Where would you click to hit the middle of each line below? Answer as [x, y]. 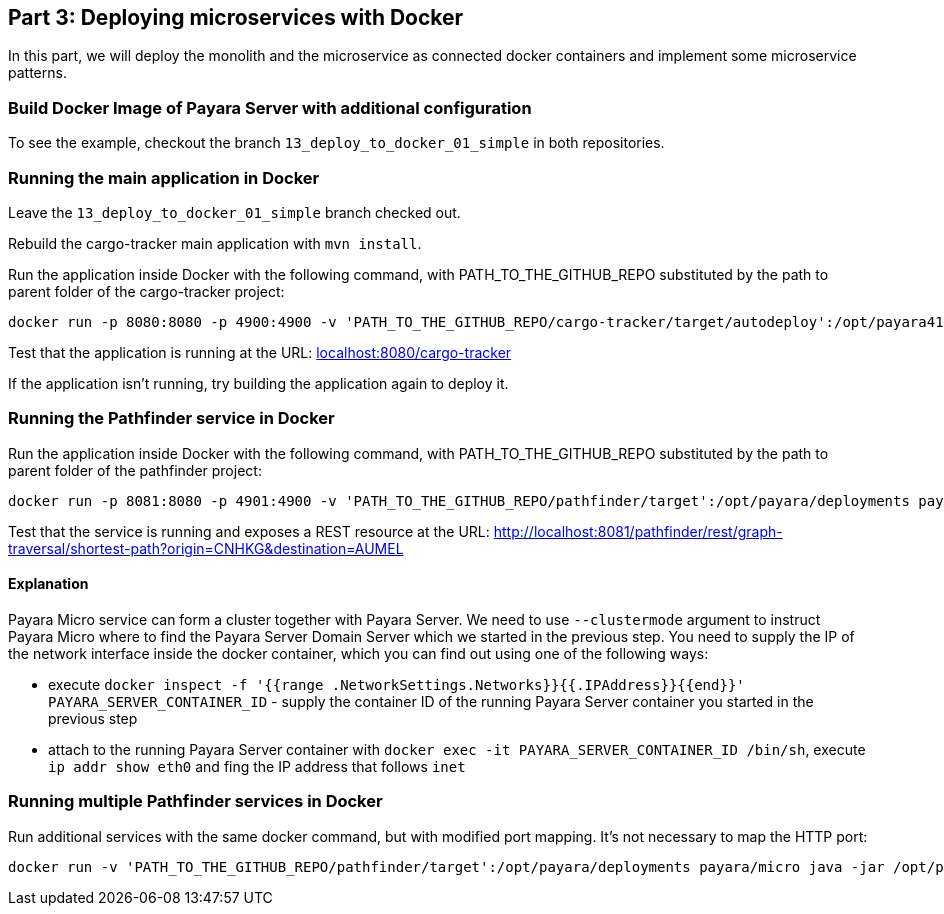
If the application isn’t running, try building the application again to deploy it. [258, 383]
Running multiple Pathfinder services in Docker [195, 801]
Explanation [48, 584]
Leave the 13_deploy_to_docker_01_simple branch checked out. [234, 212]
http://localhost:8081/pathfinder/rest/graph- [638, 531]
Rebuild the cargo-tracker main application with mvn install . [215, 243]
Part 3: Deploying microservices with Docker [236, 17]
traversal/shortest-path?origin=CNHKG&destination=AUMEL [206, 548]
